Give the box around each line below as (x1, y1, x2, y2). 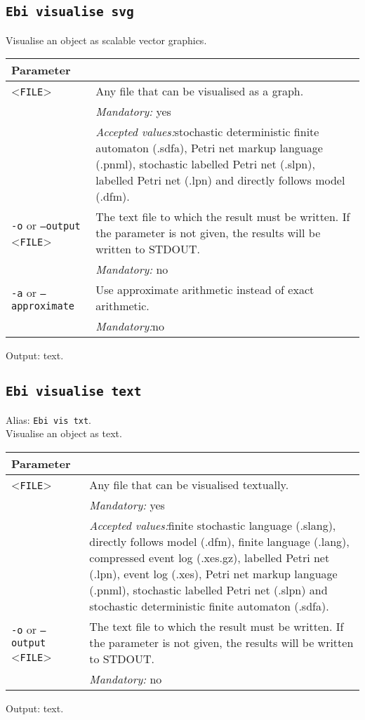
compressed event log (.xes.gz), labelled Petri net (89, 549, 330, 566)
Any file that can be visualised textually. (89, 476, 289, 493)
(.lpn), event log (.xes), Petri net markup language (89, 566, 338, 582)
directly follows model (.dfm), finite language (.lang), (89, 533, 350, 549)
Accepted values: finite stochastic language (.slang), (89, 517, 336, 533)
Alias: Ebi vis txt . (6, 412, 92, 427)
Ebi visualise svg (6, 4, 134, 20)
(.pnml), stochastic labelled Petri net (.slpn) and (89, 582, 328, 598)
